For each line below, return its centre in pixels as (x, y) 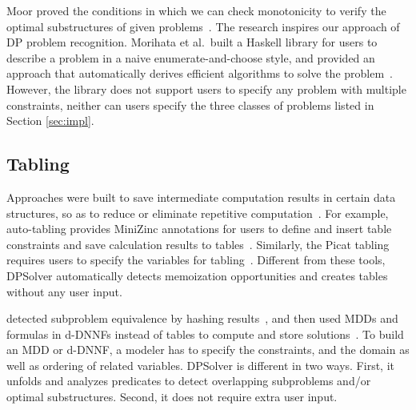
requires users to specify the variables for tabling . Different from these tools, (196, 260)
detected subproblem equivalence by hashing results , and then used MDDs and (202, 318)
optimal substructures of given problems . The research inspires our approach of (203, 26)
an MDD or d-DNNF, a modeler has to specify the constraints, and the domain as (208, 350)
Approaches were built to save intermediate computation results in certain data (201, 197)
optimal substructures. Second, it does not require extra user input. (172, 397)
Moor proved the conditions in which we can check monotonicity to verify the (196, 10)
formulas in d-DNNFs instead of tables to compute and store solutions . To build (205, 334)
